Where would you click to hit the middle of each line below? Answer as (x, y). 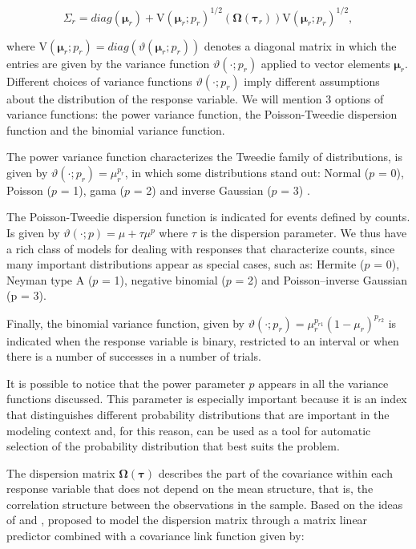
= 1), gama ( (93, 190)
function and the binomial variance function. (116, 129)
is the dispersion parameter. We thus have (303, 233)
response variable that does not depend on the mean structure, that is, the (190, 488)
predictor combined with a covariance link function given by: (155, 536)
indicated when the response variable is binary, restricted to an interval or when (203, 340)
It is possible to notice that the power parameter (126, 383)
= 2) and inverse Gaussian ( (202, 190)
